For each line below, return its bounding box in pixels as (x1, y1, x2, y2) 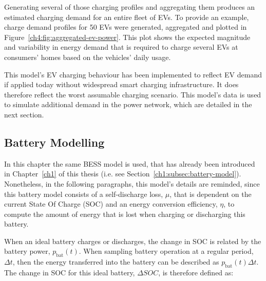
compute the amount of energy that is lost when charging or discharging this (4, 208, 245, 219)
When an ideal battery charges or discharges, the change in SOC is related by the (4, 235, 261, 246)
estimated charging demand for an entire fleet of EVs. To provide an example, (4, 11, 249, 22)
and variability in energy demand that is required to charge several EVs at (4, 42, 238, 52)
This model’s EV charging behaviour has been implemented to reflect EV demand (4, 69, 262, 79)
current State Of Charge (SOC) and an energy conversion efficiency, (4, 198, 218, 209)
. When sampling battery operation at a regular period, (79, 246, 254, 256)
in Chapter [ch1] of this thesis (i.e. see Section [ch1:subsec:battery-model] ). (4, 168, 241, 179)
